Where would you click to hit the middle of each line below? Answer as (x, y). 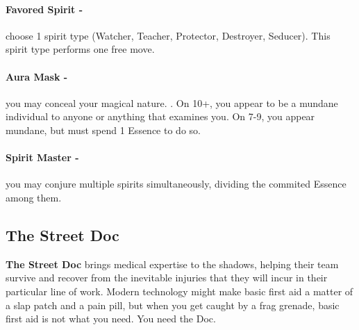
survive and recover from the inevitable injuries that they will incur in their (167, 278)
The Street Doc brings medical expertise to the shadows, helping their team (172, 264)
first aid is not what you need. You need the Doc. (111, 319)
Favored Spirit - (44, 9)
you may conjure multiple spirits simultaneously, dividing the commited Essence (176, 184)
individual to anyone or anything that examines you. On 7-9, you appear (160, 116)
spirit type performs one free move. (80, 49)
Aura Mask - (37, 76)
